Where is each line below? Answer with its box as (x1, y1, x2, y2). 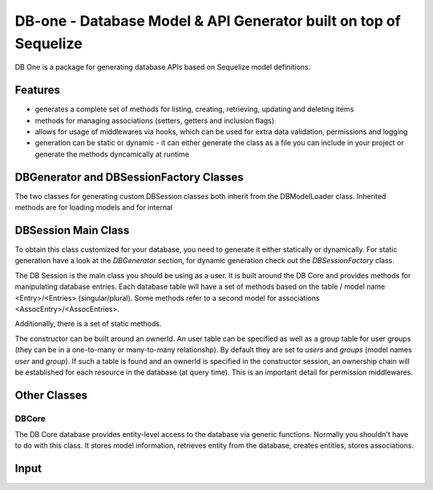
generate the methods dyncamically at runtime (34, 149, 190, 159)
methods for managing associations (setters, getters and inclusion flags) (34, 115, 275, 125)
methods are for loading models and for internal (14, 203, 172, 213)
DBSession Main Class (14, 223, 130, 237)
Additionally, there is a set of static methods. (14, 319, 162, 329)
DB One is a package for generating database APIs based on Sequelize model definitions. (14, 63, 311, 72)
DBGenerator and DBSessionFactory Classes (14, 170, 244, 184)
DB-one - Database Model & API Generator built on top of (14, 12, 401, 30)
